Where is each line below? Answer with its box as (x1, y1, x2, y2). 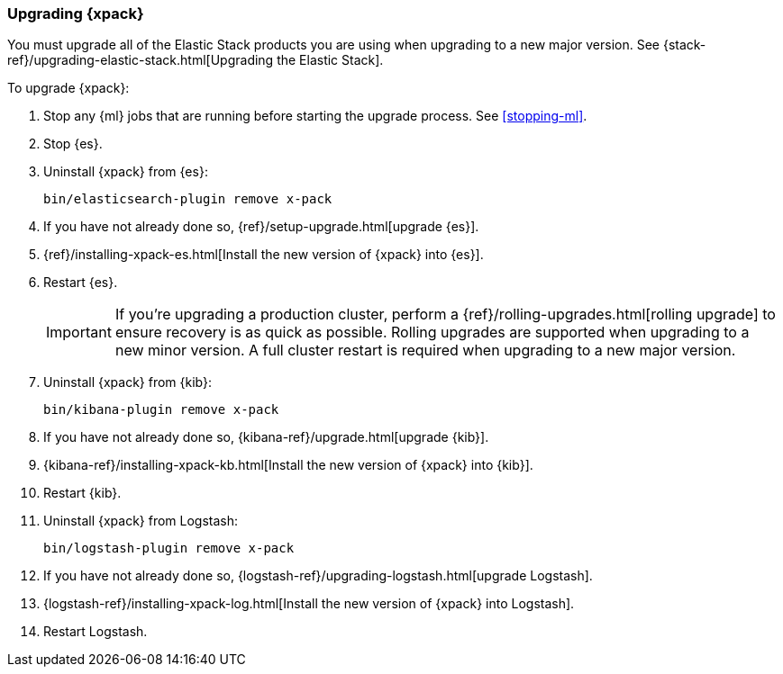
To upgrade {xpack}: (7, 80, 130, 96)
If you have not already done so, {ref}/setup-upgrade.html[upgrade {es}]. (43, 219, 479, 235)
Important (46, 323, 112, 342)
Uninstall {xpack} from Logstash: (43, 513, 239, 529)
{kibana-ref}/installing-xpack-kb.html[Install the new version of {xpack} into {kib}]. (43, 457, 533, 473)
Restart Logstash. (43, 624, 148, 640)
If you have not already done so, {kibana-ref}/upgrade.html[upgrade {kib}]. (43, 429, 489, 445)
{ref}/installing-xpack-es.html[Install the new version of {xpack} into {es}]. (43, 247, 484, 263)
